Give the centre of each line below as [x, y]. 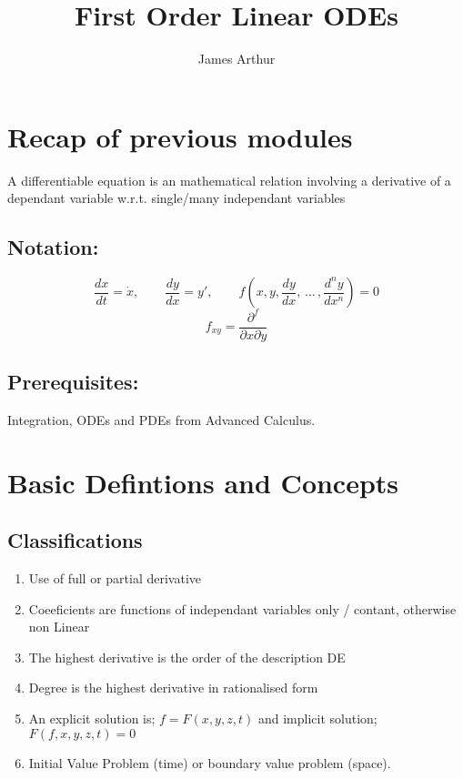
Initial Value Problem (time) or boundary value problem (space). [210, 762]
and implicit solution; [317, 718]
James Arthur [237, 59]
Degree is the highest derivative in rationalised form [173, 688]
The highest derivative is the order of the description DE [187, 657]
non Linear [59, 627]
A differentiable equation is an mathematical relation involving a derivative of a [229, 180]
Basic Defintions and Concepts [203, 482]
